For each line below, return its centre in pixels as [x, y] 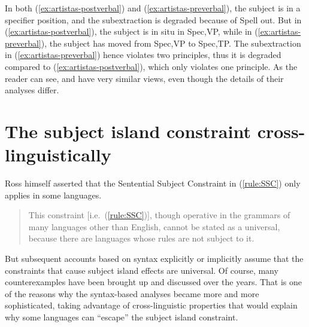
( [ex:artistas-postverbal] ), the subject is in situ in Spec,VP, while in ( [131, 31]
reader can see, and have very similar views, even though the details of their [144, 78]
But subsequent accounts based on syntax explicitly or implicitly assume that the [154, 259]
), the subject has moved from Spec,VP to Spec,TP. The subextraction [171, 43]
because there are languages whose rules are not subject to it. [141, 238]
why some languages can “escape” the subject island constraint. [122, 317]
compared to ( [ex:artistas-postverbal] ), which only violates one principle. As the [151, 66]
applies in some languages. [53, 195]
